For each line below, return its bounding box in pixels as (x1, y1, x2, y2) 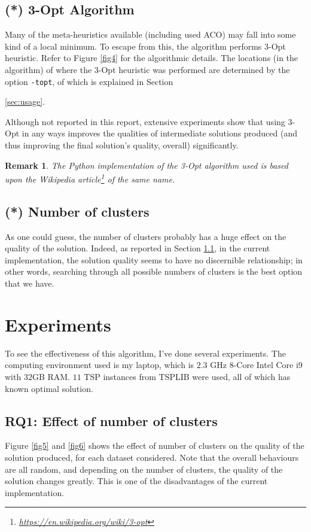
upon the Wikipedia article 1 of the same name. (5, 171, 175, 185)
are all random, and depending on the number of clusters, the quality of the (5, 463, 283, 475)
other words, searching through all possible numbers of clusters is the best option (5, 265, 303, 278)
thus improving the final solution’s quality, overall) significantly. (5, 139, 239, 151)
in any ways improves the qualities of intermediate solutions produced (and (22, 127, 297, 139)
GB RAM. (32, 370, 71, 382)
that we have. (5, 277, 54, 290)
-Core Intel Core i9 (233, 358, 303, 371)
